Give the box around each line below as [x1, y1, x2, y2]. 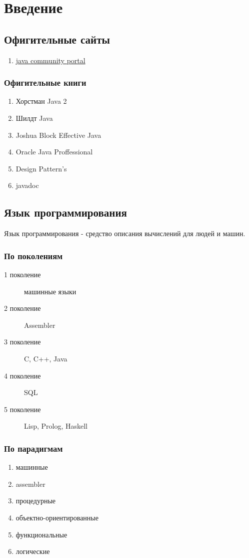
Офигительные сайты [4, 31, 110, 47]
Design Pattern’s [15, 163, 67, 173]
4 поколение [4, 370, 41, 381]
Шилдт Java [15, 112, 53, 123]
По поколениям [4, 249, 63, 262]
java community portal [15, 55, 85, 65]
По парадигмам [4, 442, 63, 454]
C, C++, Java [24, 353, 67, 363]
